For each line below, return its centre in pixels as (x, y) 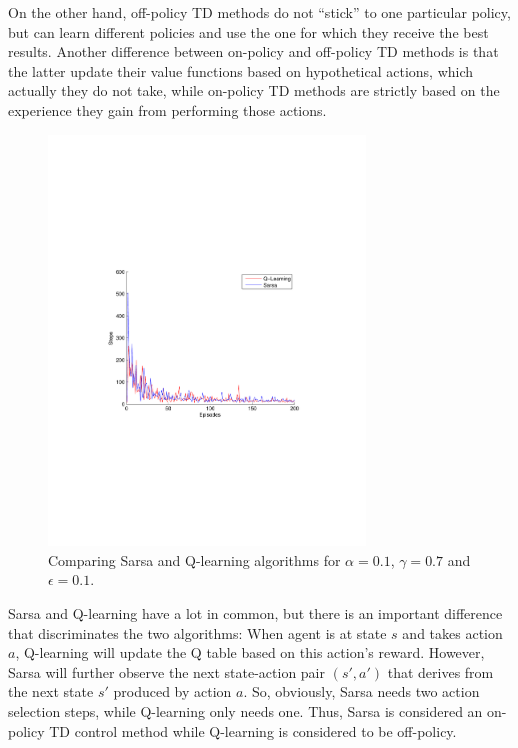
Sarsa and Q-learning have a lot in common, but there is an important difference (255, 613)
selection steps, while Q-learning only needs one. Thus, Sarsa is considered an (245, 710)
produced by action (172, 691)
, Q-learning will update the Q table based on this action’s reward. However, (250, 652)
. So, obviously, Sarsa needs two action (361, 691)
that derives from (440, 671)
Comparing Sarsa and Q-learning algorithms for (194, 559)
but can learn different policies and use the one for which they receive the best (248, 31)
